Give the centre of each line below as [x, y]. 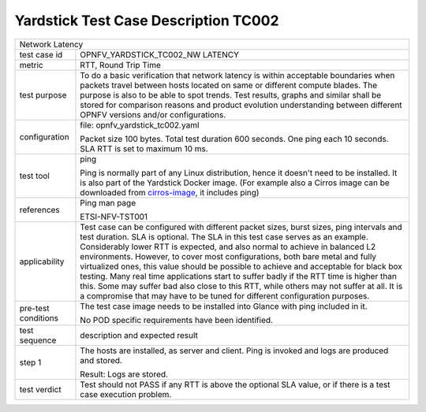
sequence [38, 340]
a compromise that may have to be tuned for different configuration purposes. [225, 295]
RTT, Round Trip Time [121, 65]
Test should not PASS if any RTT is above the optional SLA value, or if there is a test [235, 384]
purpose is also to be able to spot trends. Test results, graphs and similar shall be [231, 95]
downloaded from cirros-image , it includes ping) [170, 192]
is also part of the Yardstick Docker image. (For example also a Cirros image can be [235, 183]
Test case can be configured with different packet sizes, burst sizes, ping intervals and [241, 227]
